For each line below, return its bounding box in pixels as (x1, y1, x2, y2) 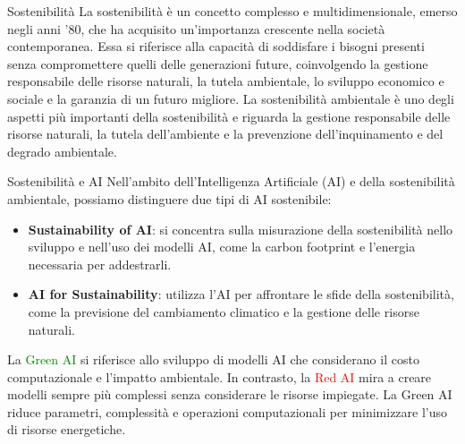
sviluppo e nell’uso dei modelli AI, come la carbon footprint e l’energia (28, 237, 416, 256)
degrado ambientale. (7, 141, 117, 160)
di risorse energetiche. (7, 420, 126, 439)
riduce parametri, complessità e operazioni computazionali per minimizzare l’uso (7, 402, 448, 421)
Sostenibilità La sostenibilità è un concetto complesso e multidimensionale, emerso (7, 2, 458, 20)
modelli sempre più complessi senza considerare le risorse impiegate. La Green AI (7, 385, 452, 404)
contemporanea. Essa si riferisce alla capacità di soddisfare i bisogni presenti (7, 37, 425, 55)
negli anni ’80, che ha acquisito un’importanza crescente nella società (7, 19, 385, 38)
